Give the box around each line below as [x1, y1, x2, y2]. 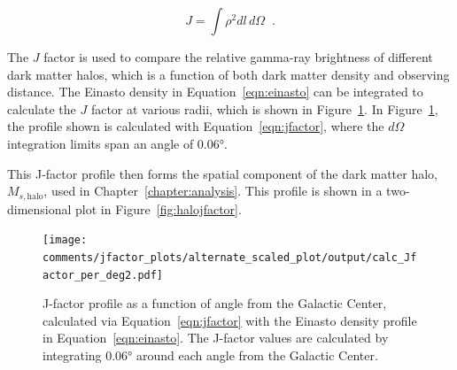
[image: [43, 234, 88, 247]
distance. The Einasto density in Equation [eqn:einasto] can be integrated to [7, 82, 423, 101]
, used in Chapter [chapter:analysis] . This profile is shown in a [43, 181, 383, 200]
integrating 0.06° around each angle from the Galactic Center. [43, 345, 378, 364]
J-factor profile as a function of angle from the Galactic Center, [43, 294, 387, 312]
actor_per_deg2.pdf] [43, 268, 164, 281]
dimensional [7, 199, 72, 218]
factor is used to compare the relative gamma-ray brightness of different [43, 48, 433, 66]
